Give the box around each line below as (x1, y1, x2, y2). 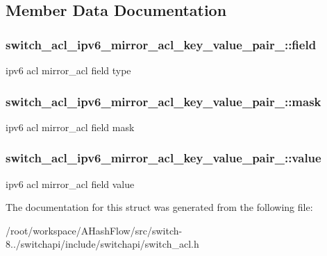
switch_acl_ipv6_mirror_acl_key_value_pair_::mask (6, 92, 321, 110)
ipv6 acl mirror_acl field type (6, 63, 131, 77)
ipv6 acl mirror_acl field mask (6, 119, 135, 134)
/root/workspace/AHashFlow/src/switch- (6, 223, 183, 237)
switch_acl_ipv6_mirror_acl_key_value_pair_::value (6, 149, 321, 167)
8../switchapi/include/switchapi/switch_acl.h (6, 237, 199, 251)
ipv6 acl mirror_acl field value (6, 176, 135, 191)
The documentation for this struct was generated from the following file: (6, 200, 313, 214)
